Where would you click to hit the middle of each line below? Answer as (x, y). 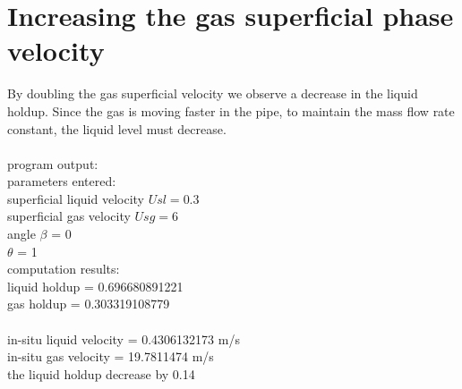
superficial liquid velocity (76, 198)
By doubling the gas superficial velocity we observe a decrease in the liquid (213, 93)
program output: (53, 163)
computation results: (64, 269)
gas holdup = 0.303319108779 (89, 304)
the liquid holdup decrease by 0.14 (101, 373)
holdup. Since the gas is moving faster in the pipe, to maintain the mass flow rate (231, 110)
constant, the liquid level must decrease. (117, 128)
